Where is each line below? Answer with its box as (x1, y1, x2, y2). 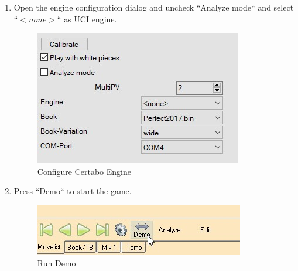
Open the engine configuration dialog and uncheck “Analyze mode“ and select (13, 1, 294, 13)
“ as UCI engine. (57, 12, 117, 25)
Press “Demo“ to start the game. (13, 185, 132, 197)
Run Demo (37, 256, 76, 269)
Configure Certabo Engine (37, 165, 131, 177)
